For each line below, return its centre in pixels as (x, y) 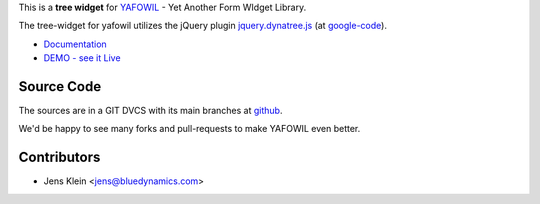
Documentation (75, 44)
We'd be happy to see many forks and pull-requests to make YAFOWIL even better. (189, 129)
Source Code (60, 86)
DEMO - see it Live (82, 58)
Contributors (59, 157)
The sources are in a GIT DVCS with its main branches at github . (150, 111)
